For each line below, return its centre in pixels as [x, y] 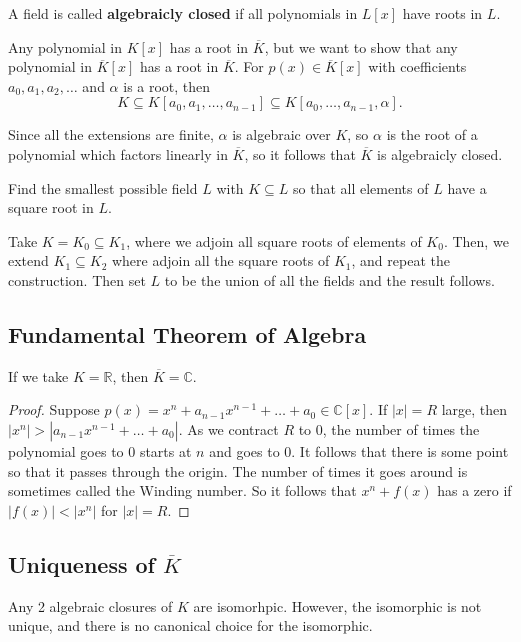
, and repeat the [400, 260]
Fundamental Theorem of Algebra [187, 333]
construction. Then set [77, 279]
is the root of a [432, 134]
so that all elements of [361, 187]
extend [28, 260]
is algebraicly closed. [440, 153]
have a [467, 187]
